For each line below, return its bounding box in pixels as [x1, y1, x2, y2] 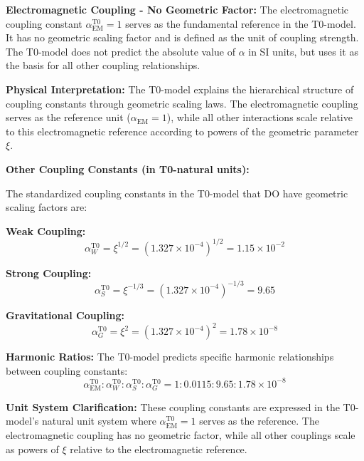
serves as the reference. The [199, 413, 319, 428]
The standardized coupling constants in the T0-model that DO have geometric [6, 185, 348, 200]
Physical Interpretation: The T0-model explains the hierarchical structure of [6, 81, 354, 96]
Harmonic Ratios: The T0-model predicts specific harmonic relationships [6, 349, 334, 363]
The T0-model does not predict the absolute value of [6, 43, 235, 58]
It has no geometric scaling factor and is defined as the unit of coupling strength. [6, 30, 359, 45]
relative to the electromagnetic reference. [70, 441, 247, 456]
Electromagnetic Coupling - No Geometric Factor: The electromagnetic [6, 2, 349, 16]
